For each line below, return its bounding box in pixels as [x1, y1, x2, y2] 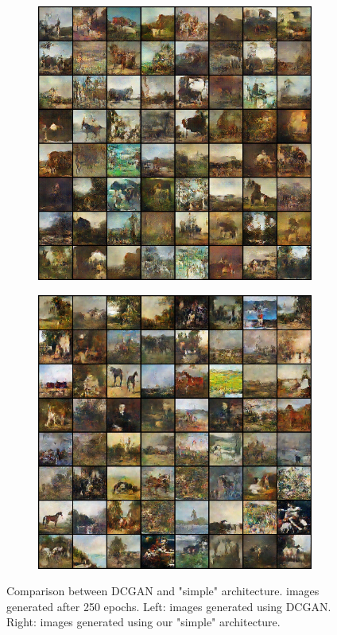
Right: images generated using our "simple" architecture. [6, 614, 281, 630]
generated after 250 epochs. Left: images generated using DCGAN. [6, 598, 331, 614]
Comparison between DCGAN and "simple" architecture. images [6, 582, 320, 599]
